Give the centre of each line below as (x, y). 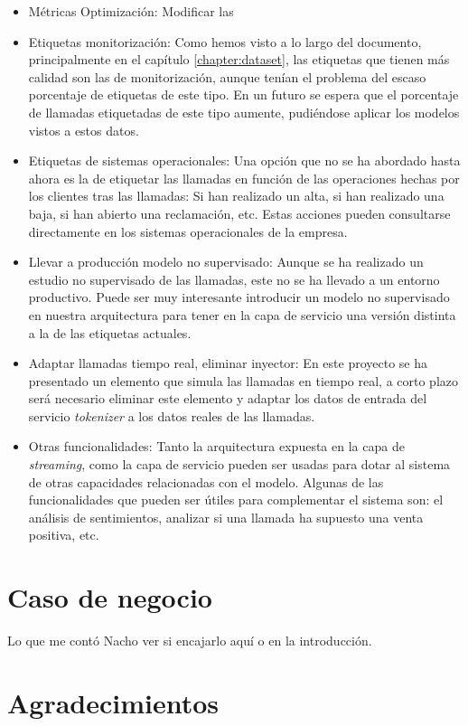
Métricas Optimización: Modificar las (131, 11)
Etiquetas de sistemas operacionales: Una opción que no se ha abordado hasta (244, 160)
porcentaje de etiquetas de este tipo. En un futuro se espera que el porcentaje (243, 94)
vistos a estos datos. (84, 130)
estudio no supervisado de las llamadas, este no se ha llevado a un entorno (234, 279)
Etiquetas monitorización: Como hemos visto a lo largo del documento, (225, 41)
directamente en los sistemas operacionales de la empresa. (188, 231)
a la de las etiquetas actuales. (110, 332)
